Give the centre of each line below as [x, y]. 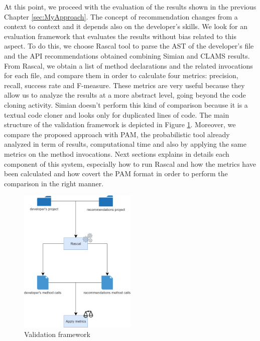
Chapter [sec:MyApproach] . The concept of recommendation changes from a [121, 16]
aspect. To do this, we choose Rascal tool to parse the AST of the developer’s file [129, 46]
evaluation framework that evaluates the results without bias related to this [120, 36]
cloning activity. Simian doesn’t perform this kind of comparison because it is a [126, 104]
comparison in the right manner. [54, 183]
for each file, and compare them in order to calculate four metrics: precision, [121, 75]
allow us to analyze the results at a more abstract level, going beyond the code [125, 95]
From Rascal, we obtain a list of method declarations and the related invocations [128, 65]
